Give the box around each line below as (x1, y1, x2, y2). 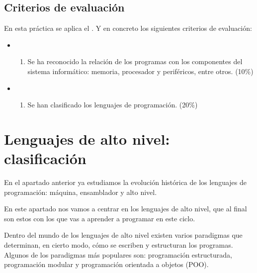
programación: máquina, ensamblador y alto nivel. (4, 186, 157, 197)
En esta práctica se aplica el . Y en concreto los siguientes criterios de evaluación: (4, 23, 252, 33)
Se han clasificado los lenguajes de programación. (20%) (27, 99, 198, 110)
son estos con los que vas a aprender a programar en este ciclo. (4, 213, 195, 223)
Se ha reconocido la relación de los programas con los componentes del (27, 56, 243, 67)
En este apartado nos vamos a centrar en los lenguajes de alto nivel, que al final (4, 203, 247, 214)
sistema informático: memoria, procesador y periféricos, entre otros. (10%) (27, 66, 254, 76)
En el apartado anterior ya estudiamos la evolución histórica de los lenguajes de (4, 177, 247, 187)
